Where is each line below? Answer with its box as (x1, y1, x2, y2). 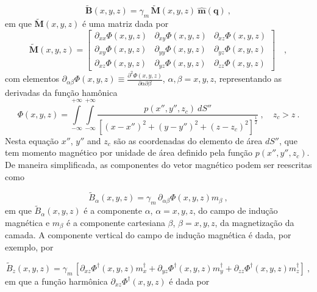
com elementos (5, 72, 60, 85)
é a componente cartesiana (66, 216, 165, 228)
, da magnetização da (215, 216, 294, 228)
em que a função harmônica (5, 274, 108, 287)
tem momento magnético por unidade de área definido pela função (5, 146, 253, 159)
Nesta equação (5, 134, 59, 147)
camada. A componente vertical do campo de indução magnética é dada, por (5, 228, 291, 241)
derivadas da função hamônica (5, 86, 118, 98)
